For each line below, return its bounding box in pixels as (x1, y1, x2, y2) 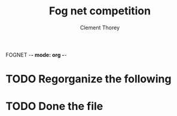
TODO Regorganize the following (5, 72, 172, 86)
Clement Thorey (80, 24, 120, 31)
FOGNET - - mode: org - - (5, 51, 67, 58)
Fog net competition (49, 4, 151, 18)
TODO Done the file (5, 100, 103, 113)
